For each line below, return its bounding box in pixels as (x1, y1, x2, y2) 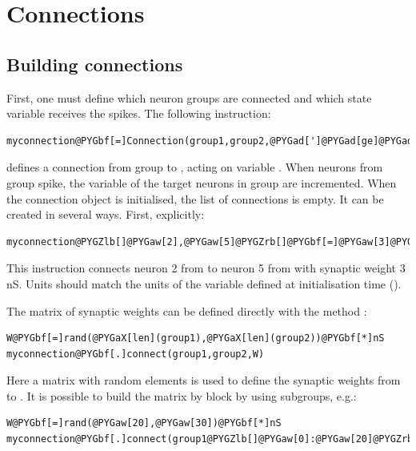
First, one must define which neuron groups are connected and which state (6, 89, 372, 106)
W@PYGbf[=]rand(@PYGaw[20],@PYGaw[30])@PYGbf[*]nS (6, 417, 282, 429)
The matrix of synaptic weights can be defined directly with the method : (6, 302, 367, 319)
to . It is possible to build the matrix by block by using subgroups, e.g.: (6, 387, 357, 404)
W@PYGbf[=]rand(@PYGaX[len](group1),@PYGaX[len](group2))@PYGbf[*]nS (6, 332, 385, 344)
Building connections (6, 51, 183, 76)
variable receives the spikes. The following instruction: (6, 105, 271, 122)
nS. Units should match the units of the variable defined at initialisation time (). (6, 275, 402, 292)
